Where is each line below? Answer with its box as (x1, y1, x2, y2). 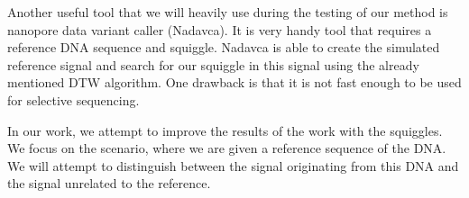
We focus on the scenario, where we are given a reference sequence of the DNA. (7, 139, 446, 157)
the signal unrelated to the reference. (7, 174, 211, 193)
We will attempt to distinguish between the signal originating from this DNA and (7, 156, 459, 175)
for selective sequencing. (7, 90, 140, 109)
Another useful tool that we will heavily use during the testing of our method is (7, 3, 448, 21)
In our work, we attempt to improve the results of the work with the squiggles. (7, 121, 443, 139)
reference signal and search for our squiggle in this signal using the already (7, 55, 419, 74)
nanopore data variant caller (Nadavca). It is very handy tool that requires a (7, 20, 432, 39)
